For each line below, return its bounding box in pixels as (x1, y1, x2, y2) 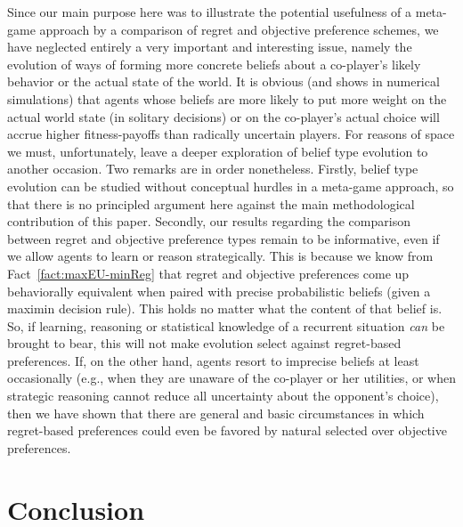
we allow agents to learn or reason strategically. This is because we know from (7, 247, 434, 265)
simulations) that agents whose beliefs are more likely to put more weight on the (7, 89, 447, 108)
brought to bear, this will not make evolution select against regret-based (7, 334, 402, 353)
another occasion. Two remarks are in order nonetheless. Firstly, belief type (7, 159, 418, 178)
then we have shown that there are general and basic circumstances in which (7, 403, 425, 422)
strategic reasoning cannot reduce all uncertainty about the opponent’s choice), (7, 386, 439, 405)
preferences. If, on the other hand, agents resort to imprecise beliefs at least (7, 351, 419, 369)
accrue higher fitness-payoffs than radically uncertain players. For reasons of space (7, 125, 455, 143)
